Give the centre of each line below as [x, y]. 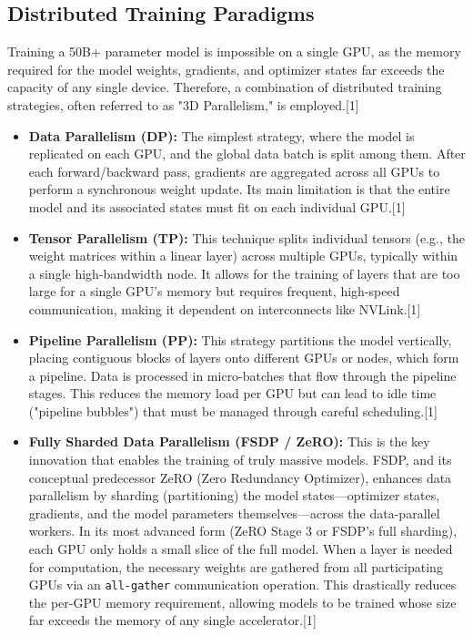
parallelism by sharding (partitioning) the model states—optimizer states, [234, 495]
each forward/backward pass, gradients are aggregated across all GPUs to [234, 171]
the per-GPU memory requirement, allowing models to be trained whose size [242, 602]
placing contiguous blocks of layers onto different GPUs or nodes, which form [244, 358]
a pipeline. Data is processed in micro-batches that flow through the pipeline [242, 375]
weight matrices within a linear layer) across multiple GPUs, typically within [243, 256]
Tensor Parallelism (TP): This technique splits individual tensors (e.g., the [247, 237]
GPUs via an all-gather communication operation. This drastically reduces [242, 585]
